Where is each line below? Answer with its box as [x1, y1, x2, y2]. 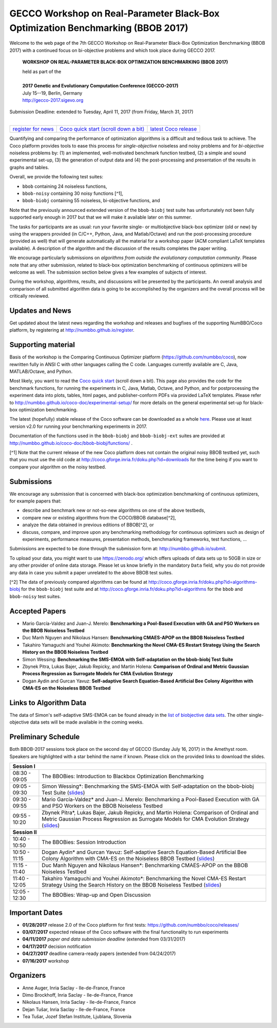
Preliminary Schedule [9, 733, 80, 742]
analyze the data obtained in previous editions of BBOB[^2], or [22, 522, 154, 528]
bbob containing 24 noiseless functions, [22, 183, 107, 189]
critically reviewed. [9, 293, 50, 299]
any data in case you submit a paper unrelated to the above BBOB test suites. [9, 569, 173, 575]
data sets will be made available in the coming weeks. [30, 719, 144, 725]
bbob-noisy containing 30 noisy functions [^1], [22, 190, 124, 196]
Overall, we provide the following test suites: [9, 174, 104, 180]
